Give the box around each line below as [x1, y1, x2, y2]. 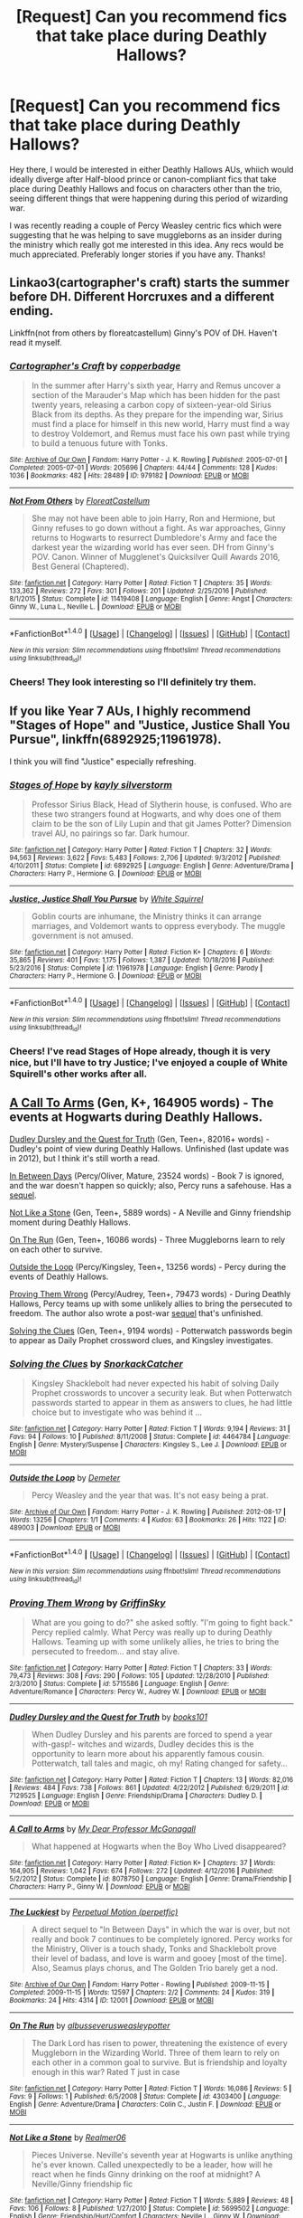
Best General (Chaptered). [31, 561, 130, 572]
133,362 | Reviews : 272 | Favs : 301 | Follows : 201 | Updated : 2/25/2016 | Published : [9, 586, 268, 596]
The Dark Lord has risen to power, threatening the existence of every [31, 2038, 289, 2049]
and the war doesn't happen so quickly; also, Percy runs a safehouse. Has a [9, 1180, 292, 1190]
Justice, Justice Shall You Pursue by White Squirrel [9, 894, 204, 905]
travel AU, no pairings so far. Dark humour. [31, 828, 190, 839]
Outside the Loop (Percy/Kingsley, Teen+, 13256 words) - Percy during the [9, 1261, 287, 1272]
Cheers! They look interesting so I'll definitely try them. [9, 676, 257, 688]
